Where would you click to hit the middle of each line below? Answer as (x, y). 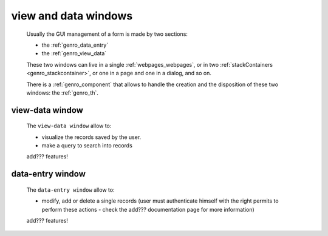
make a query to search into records (87, 146)
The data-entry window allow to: (70, 190)
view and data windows (72, 16)
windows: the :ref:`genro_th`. (62, 93)
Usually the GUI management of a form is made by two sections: (107, 34)
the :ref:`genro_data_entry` (75, 45)
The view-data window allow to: (69, 126)
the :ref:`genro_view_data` (74, 53)
